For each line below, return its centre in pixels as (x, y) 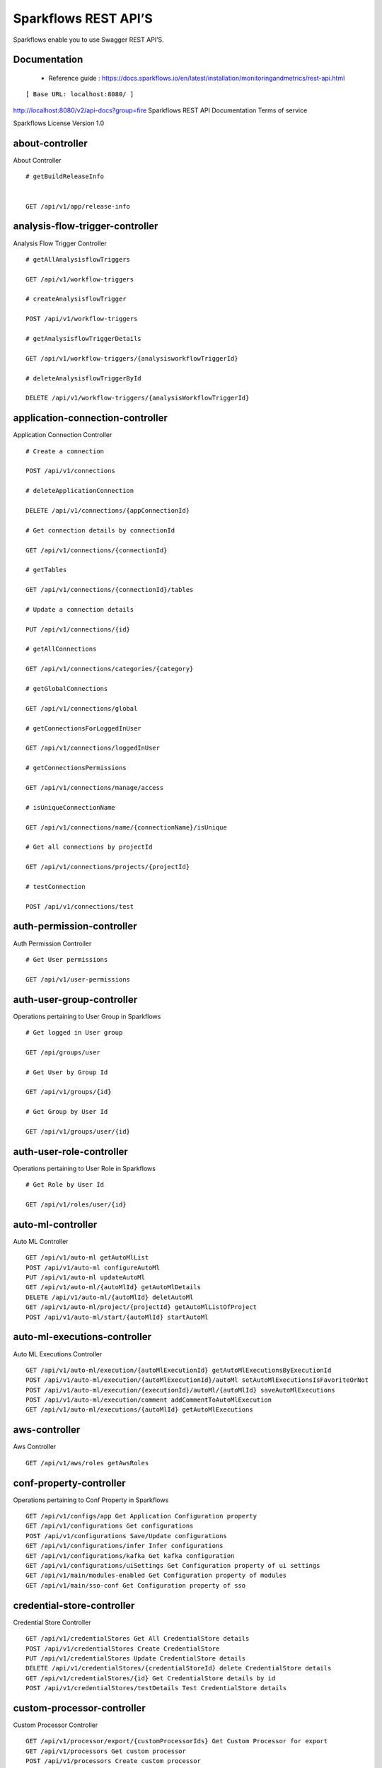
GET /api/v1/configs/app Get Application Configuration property (141, 1516)
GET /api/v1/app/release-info (78, 206)
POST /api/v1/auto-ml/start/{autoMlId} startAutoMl (117, 1317)
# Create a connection (65, 451)
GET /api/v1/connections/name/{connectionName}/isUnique (127, 827)
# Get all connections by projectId (89, 847)
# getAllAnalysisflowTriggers (78, 259)
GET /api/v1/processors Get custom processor (106, 1751)
